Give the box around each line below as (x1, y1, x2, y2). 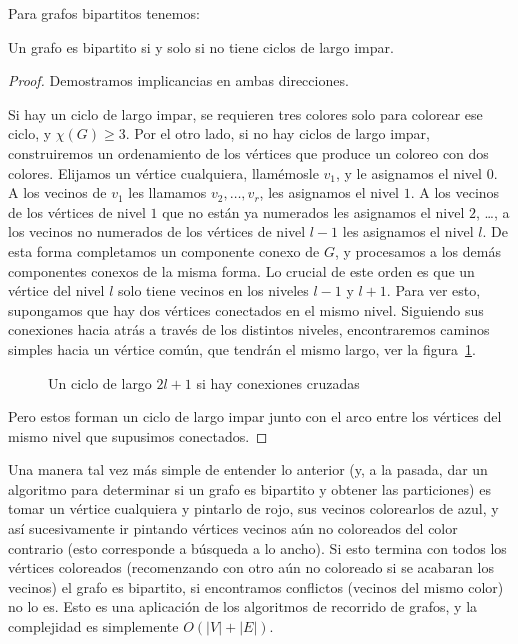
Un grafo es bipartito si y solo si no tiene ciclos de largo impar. (8, 36, 394, 57)
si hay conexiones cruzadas (196, 372, 360, 393)
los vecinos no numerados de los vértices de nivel (8, 221, 306, 242)
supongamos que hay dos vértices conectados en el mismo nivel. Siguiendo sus (8, 299, 484, 320)
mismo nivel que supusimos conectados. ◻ (8, 425, 268, 446)
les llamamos (128, 182, 207, 203)
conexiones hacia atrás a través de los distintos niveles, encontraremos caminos (8, 319, 490, 340)
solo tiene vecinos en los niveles (117, 280, 309, 301)
